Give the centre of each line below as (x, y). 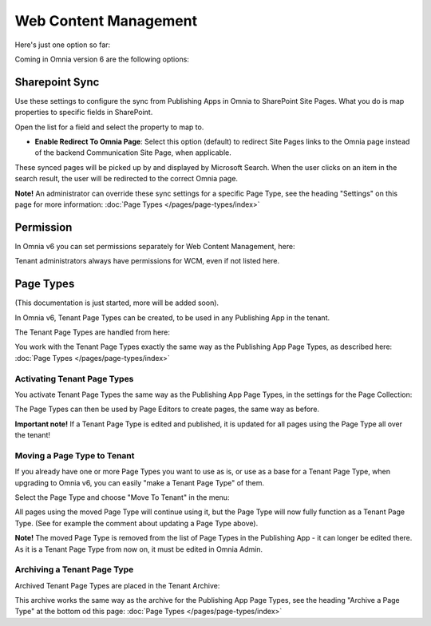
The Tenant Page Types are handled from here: (93, 332)
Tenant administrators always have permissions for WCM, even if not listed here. (147, 261)
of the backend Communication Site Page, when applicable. (133, 153)
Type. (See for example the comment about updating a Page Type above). (136, 523)
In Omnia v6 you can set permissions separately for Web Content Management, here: (155, 246)
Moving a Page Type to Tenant (75, 455)
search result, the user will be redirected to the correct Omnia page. (127, 179)
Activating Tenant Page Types (74, 378)
